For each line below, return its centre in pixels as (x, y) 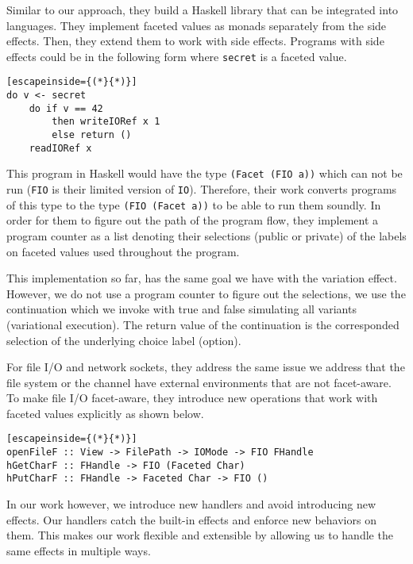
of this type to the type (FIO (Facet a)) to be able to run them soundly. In (194, 204)
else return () (92, 135)
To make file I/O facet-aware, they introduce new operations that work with (192, 398)
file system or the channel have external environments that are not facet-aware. (199, 382)
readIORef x (60, 148)
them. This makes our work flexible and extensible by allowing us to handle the (200, 535)
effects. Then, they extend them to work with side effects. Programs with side (195, 41)
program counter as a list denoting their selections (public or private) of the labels (206, 235)
